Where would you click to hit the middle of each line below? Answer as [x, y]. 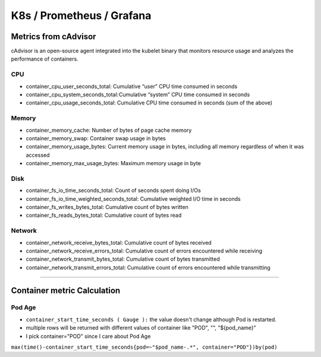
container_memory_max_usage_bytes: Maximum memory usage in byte [114, 163]
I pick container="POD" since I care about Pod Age [88, 336]
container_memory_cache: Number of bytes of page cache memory [109, 130]
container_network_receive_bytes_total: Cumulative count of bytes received [119, 242]
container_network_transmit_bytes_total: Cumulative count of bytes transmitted [123, 259]
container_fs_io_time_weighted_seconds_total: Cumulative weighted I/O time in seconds [133, 198]
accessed [38, 155]
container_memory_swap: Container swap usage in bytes [96, 138]
